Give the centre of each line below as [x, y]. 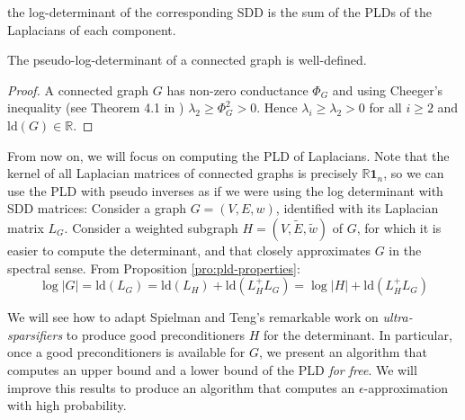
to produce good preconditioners [156, 334]
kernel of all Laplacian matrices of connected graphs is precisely [183, 173]
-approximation [406, 387]
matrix [26, 227]
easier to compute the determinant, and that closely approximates [189, 250]
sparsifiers [35, 334]
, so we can [414, 173]
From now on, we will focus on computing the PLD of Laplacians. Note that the [228, 155]
